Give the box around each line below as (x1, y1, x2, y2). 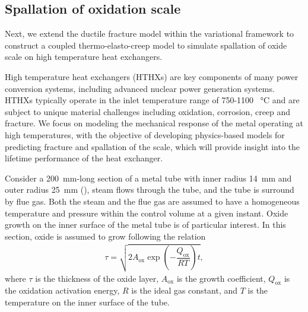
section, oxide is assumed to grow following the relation (5, 230, 206, 242)
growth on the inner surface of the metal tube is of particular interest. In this (5, 218, 286, 231)
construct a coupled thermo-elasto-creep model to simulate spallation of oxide (5, 39, 287, 51)
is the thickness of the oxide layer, (35, 272, 159, 284)
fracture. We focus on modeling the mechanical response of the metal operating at (5, 117, 303, 129)
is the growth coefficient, (176, 272, 266, 284)
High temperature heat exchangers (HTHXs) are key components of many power (5, 70, 299, 82)
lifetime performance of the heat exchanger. (5, 152, 163, 164)
